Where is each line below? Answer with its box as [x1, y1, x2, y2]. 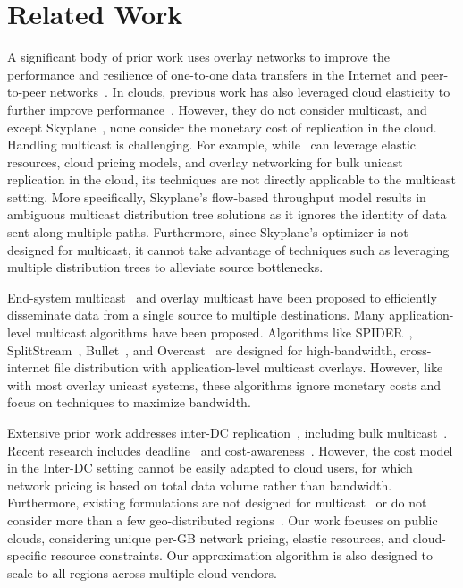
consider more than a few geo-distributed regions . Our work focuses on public [7, 510, 438, 529]
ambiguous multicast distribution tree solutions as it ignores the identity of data [7, 205, 447, 224]
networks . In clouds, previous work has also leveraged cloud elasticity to [49, 82, 450, 101]
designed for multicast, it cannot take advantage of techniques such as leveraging [7, 240, 450, 259]
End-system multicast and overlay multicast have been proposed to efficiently [7, 287, 437, 306]
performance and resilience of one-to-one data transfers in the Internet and [7, 64, 417, 83]
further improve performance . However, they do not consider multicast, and [7, 99, 427, 118]
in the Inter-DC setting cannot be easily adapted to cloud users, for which [7, 458, 413, 477]
